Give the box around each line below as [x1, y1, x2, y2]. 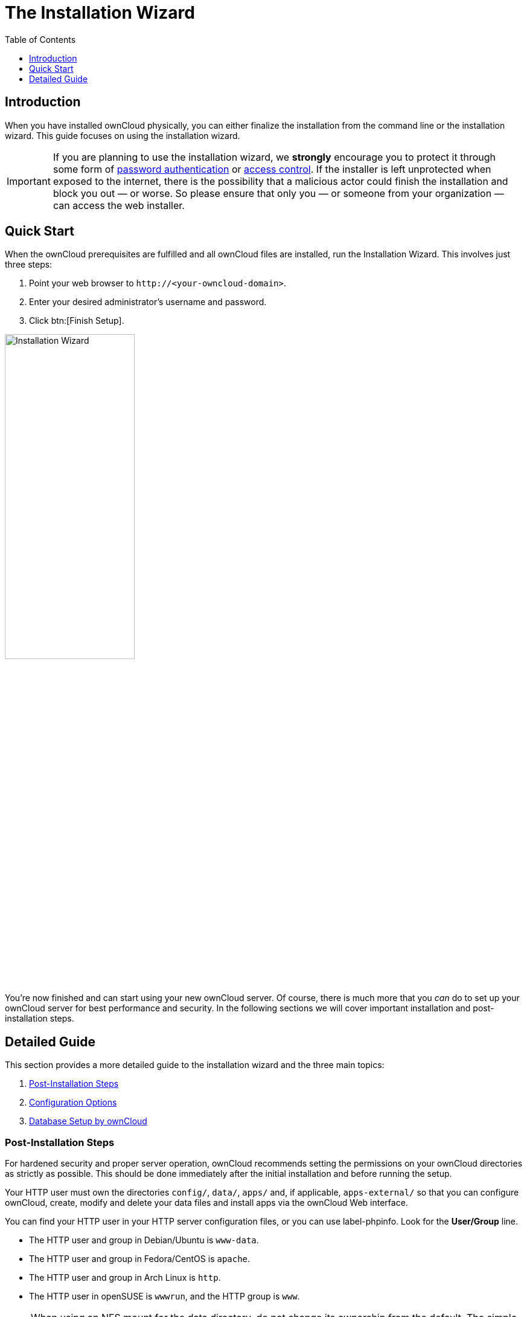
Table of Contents [5, 34, 76, 45]
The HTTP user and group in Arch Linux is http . [29, 1272, 221, 1283]
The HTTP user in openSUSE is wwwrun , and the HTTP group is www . [29, 1291, 300, 1302]
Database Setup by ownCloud [29, 1116, 147, 1127]
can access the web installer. [53, 199, 185, 211]
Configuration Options [29, 1097, 117, 1108]
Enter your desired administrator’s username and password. [29, 297, 267, 308]
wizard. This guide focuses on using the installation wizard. [5, 130, 240, 141]
